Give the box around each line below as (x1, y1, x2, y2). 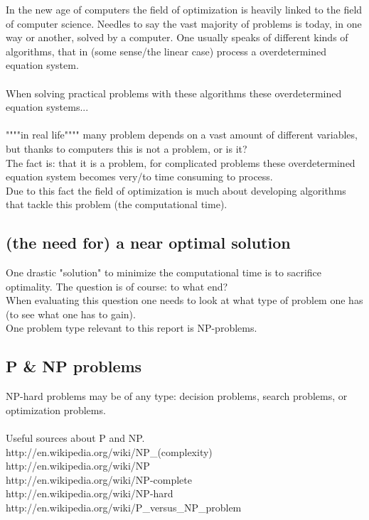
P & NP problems (6, 355, 142, 377)
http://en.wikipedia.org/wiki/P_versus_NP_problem (6, 500, 242, 515)
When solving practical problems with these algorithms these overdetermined (6, 85, 342, 100)
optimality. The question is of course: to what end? (6, 278, 228, 293)
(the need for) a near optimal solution (6, 232, 291, 254)
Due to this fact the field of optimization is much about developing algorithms (6, 183, 346, 197)
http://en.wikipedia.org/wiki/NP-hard (6, 486, 173, 501)
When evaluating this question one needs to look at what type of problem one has (6, 293, 363, 308)
